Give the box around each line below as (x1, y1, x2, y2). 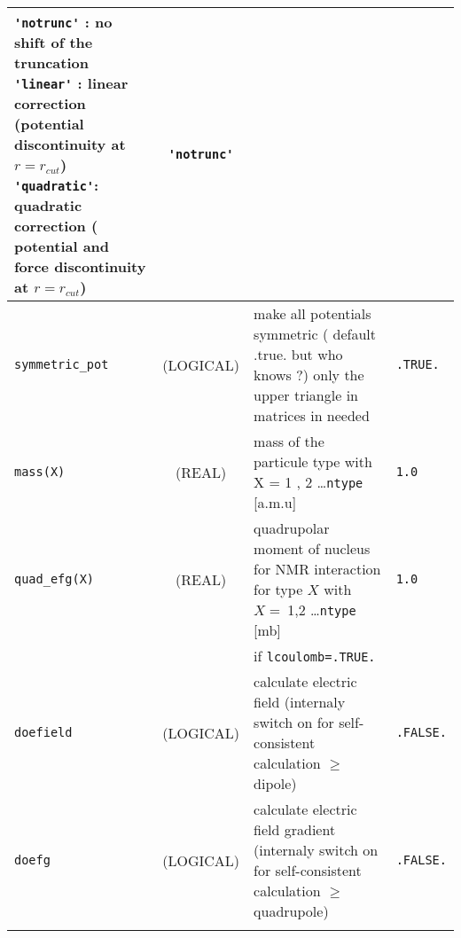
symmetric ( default (254, 324, 376, 344)
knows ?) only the (254, 364, 364, 385)
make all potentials (254, 303, 371, 324)
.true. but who (254, 344, 343, 364)
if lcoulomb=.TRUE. (254, 645, 376, 666)
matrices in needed (254, 405, 370, 426)
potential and (14, 236, 110, 256)
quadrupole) (254, 901, 329, 921)
